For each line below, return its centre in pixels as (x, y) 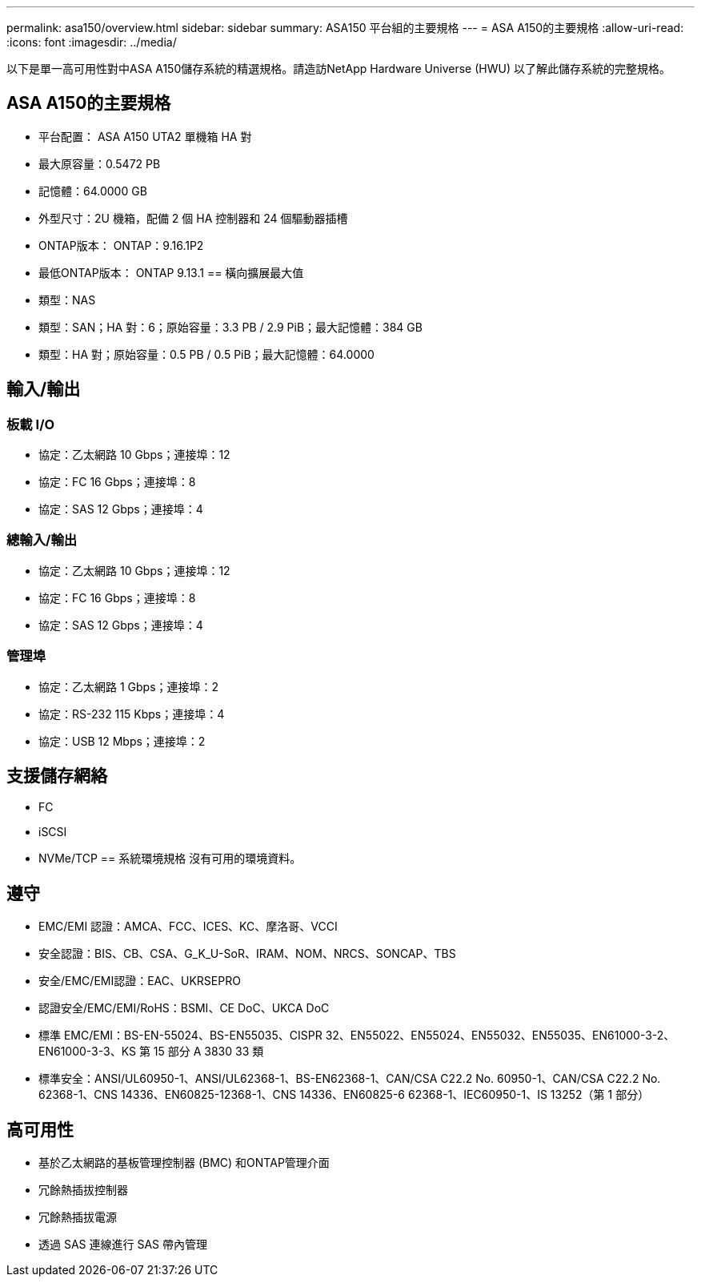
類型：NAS (67, 300)
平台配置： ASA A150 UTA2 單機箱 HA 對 (145, 136)
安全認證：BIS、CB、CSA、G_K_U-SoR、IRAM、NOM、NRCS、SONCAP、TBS (247, 954)
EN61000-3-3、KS (87, 1052)
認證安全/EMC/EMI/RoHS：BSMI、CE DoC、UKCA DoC (184, 1008)
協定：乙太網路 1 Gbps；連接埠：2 (129, 686)
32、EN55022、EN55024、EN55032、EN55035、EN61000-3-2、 (500, 1036)
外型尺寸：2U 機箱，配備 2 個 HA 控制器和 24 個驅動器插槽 (193, 218)
